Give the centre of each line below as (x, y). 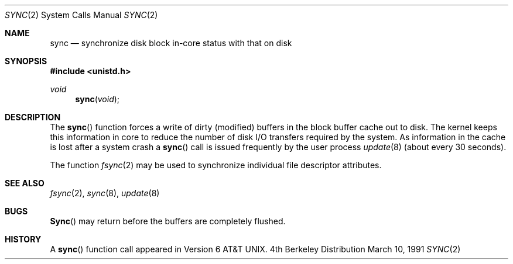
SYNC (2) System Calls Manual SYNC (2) (81, 15)
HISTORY (23, 239)
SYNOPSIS (26, 61)
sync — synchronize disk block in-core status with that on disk (171, 43)
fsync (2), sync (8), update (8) (105, 193)
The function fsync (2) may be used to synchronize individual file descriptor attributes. (216, 165)
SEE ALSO (25, 183)
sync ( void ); (98, 99)
